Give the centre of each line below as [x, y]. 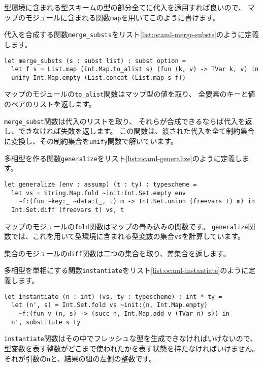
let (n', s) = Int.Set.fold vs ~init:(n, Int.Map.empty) [109, 305]
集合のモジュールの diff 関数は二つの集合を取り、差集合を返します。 [117, 253]
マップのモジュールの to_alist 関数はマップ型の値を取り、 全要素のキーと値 [130, 94]
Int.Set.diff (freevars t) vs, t [68, 210]
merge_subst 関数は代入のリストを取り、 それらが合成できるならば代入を [125, 121]
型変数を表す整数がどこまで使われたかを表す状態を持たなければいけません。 [132, 348]
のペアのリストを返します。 [50, 104]
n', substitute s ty [46, 322]
